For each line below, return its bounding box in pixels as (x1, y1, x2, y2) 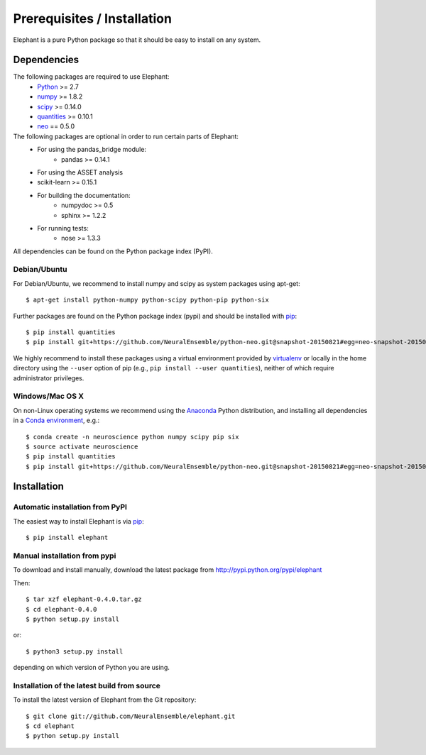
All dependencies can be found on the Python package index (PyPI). (13, 247, 213, 255)
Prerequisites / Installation (13, 11, 172, 26)
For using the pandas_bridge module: (37, 145, 147, 154)
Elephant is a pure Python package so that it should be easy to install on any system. (13, 35, 261, 44)
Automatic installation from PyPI (13, 502, 128, 512)
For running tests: (37, 224, 89, 232)
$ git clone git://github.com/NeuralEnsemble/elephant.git (26, 712, 236, 720)
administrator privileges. (13, 373, 84, 382)
